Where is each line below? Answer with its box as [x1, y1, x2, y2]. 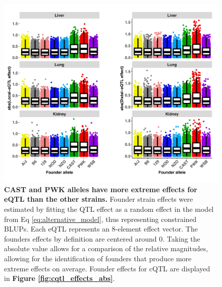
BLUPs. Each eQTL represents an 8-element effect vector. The [4, 223, 198, 234]
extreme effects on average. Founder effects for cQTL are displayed [4, 263, 210, 273]
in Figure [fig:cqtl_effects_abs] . [4, 273, 115, 283]
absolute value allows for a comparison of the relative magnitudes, [4, 243, 208, 254]
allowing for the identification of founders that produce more [4, 253, 192, 263]
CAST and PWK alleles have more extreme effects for [4, 184, 197, 194]
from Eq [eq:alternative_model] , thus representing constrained [4, 213, 197, 224]
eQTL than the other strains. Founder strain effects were [4, 194, 193, 204]
